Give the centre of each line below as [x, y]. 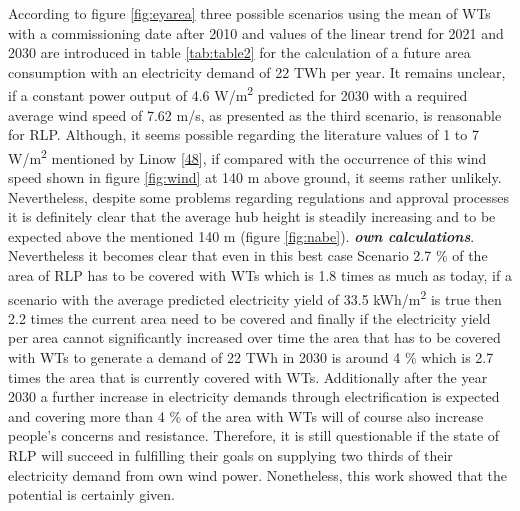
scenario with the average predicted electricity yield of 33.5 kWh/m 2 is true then [255, 297]
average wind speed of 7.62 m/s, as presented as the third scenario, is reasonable [255, 114]
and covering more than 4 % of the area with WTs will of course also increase [246, 415]
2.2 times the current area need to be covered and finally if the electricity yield [249, 317]
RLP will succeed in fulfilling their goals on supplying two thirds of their [230, 455]
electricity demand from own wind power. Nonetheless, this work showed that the [257, 474]
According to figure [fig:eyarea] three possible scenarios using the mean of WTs [249, 13]
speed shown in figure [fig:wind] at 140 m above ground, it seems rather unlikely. [255, 177]
